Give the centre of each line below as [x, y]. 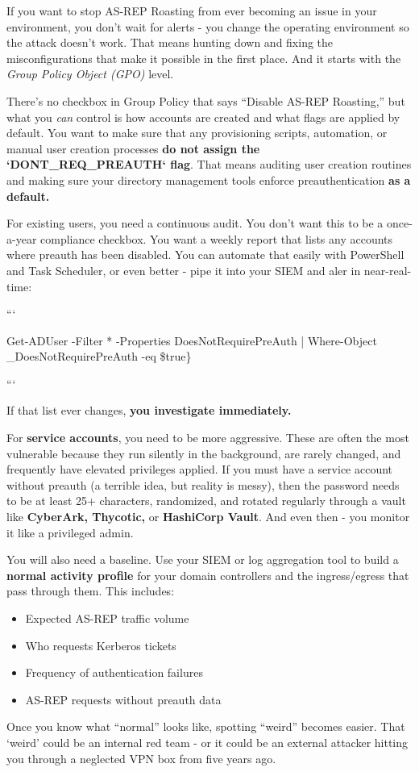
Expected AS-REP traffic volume [107, 618]
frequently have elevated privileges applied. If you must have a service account [200, 469]
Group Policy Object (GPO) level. [90, 74]
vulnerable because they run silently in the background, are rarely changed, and [204, 453]
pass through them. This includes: [91, 591]
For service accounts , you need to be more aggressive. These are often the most [208, 438]
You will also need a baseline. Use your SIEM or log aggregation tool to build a [203, 559]
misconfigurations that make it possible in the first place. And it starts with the [204, 58]
